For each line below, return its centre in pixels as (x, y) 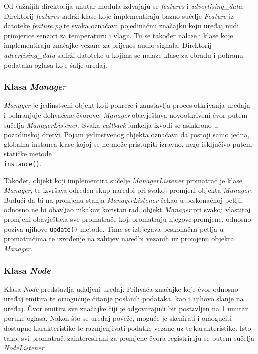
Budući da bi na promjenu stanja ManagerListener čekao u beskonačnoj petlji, (124, 199)
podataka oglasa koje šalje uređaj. (56, 64)
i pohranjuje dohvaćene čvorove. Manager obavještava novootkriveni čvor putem (126, 114)
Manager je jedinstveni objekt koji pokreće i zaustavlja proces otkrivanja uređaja (127, 105)
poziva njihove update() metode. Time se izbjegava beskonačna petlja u (114, 229)
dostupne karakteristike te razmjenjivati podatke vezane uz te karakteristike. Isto (128, 328)
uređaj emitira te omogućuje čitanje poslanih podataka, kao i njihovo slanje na (124, 299)
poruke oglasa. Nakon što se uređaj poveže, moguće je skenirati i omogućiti (118, 318)
